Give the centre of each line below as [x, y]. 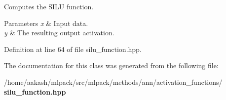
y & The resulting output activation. [59, 33]
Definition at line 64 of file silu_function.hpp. [73, 49]
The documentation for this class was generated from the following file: [111, 65]
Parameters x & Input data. [46, 23]
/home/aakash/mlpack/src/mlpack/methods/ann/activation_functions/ [113, 82]
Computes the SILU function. [49, 6]
